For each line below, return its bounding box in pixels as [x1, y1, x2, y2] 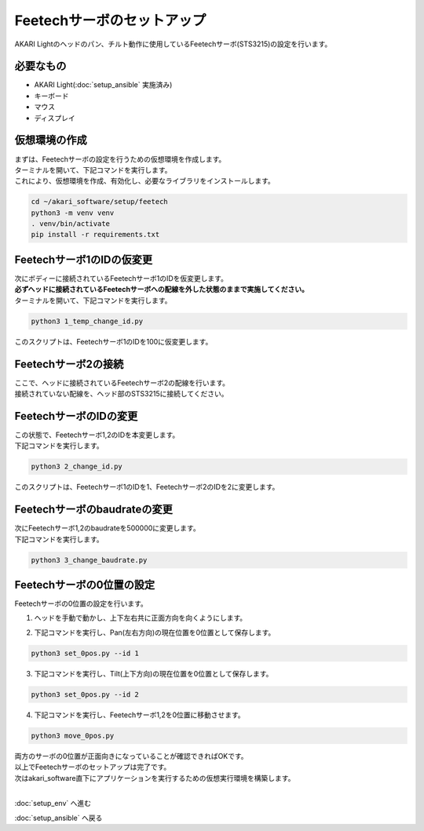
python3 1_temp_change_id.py [31, 316, 144, 326]
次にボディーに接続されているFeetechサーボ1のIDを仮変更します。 [14, 273, 228, 282]
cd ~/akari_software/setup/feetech [31, 197, 168, 206]
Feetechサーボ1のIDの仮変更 [14, 253, 153, 266]
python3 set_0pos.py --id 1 [31, 648, 139, 658]
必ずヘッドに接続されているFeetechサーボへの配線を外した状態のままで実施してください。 [14, 285, 309, 294]
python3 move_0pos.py [31, 731, 115, 740]
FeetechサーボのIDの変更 [14, 409, 138, 423]
